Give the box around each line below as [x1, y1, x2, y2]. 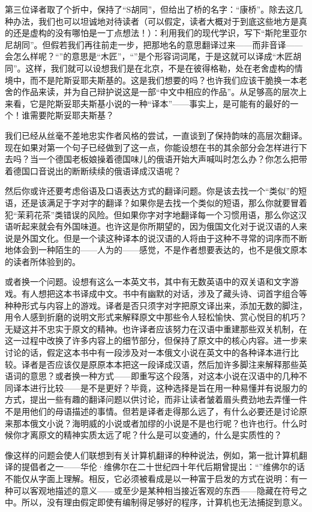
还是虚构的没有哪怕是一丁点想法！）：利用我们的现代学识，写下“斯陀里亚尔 [13, 26, 307, 39]
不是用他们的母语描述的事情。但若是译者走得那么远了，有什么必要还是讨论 [5, 405, 299, 417]
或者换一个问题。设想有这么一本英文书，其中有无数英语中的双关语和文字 [5, 275, 290, 288]
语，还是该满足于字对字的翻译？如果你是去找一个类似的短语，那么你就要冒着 [5, 196, 307, 209]
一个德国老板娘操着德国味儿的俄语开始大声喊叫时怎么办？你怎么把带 [38, 153, 307, 165]
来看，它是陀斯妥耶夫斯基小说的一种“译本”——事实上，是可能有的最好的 [5, 97, 290, 109]
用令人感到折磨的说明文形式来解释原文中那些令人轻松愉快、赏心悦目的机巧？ [5, 311, 307, 323]
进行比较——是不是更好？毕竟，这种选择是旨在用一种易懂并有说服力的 [29, 381, 307, 394]
